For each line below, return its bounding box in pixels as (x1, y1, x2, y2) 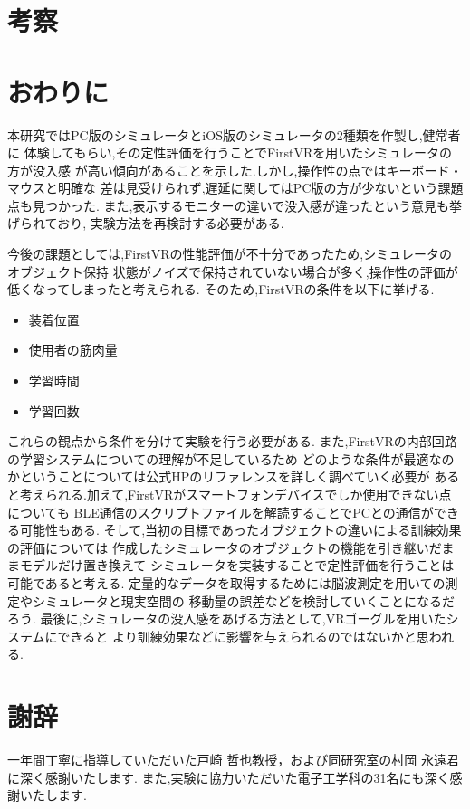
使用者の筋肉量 (28, 340, 118, 359)
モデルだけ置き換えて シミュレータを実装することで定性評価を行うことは (19, 556, 455, 575)
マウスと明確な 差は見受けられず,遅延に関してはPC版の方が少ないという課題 (7, 178, 464, 197)
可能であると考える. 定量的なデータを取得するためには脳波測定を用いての (7, 573, 446, 592)
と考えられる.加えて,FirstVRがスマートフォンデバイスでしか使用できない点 (7, 485, 452, 503)
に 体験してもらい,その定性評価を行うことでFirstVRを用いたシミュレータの (7, 143, 453, 162)
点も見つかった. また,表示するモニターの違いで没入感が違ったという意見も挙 (7, 195, 463, 214)
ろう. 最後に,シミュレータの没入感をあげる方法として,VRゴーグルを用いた (7, 609, 446, 628)
